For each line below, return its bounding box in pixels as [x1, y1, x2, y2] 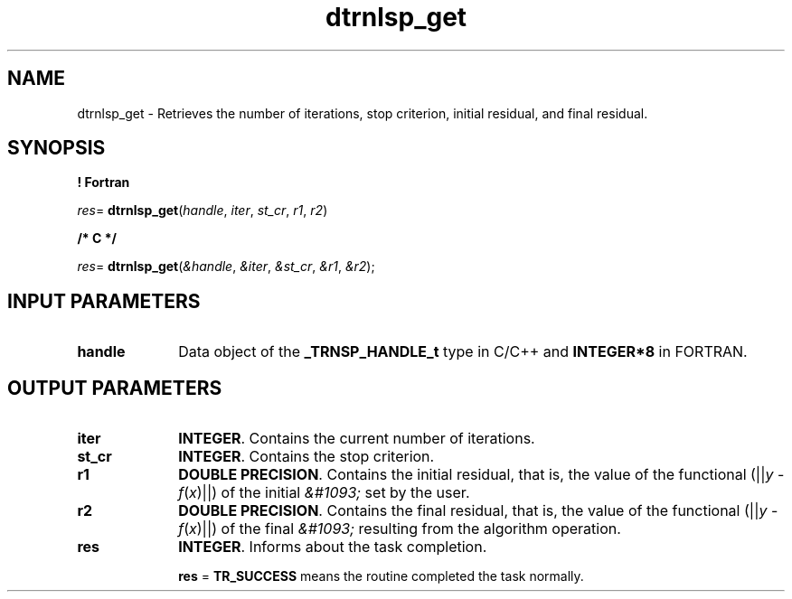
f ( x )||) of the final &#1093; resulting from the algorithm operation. [178, 519, 621, 538]
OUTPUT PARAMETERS [7, 376, 222, 399]
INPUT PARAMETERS [7, 289, 201, 313]
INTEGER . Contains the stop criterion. [178, 447, 435, 466]
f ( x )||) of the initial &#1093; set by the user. [178, 483, 470, 502]
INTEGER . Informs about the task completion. [178, 538, 487, 557]
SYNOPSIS [7, 136, 106, 160]
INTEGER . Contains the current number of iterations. [178, 429, 535, 448]
